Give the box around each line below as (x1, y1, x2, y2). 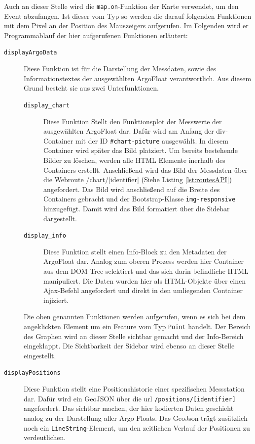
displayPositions (4, 369, 61, 377)
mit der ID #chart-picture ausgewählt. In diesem (75, 135, 228, 146)
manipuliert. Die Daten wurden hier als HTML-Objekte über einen (43, 275, 246, 286)
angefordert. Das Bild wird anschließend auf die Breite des (43, 184, 220, 194)
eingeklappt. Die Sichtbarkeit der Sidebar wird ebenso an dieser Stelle (24, 341, 235, 351)
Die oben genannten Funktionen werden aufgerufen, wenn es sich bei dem (24, 311, 246, 322)
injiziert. (43, 295, 69, 305)
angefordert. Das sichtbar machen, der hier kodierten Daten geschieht (24, 403, 234, 413)
